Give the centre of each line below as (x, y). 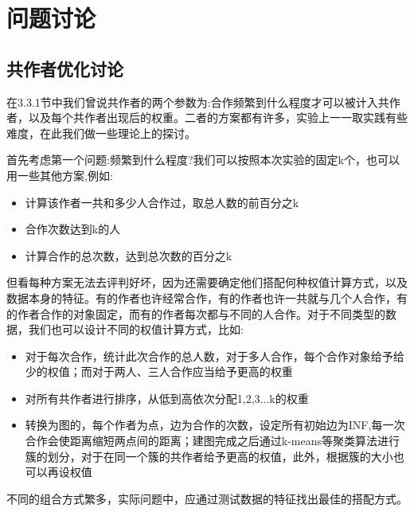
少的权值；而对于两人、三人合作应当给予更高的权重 (159, 371)
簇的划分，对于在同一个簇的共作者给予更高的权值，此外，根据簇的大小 (209, 456)
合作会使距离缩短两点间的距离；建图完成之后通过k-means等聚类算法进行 (213, 441)
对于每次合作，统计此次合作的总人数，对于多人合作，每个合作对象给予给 (215, 356)
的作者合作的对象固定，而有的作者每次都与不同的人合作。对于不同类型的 (196, 313)
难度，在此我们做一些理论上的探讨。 (101, 133)
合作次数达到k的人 (73, 229)
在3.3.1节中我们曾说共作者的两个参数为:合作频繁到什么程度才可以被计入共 (198, 102)
